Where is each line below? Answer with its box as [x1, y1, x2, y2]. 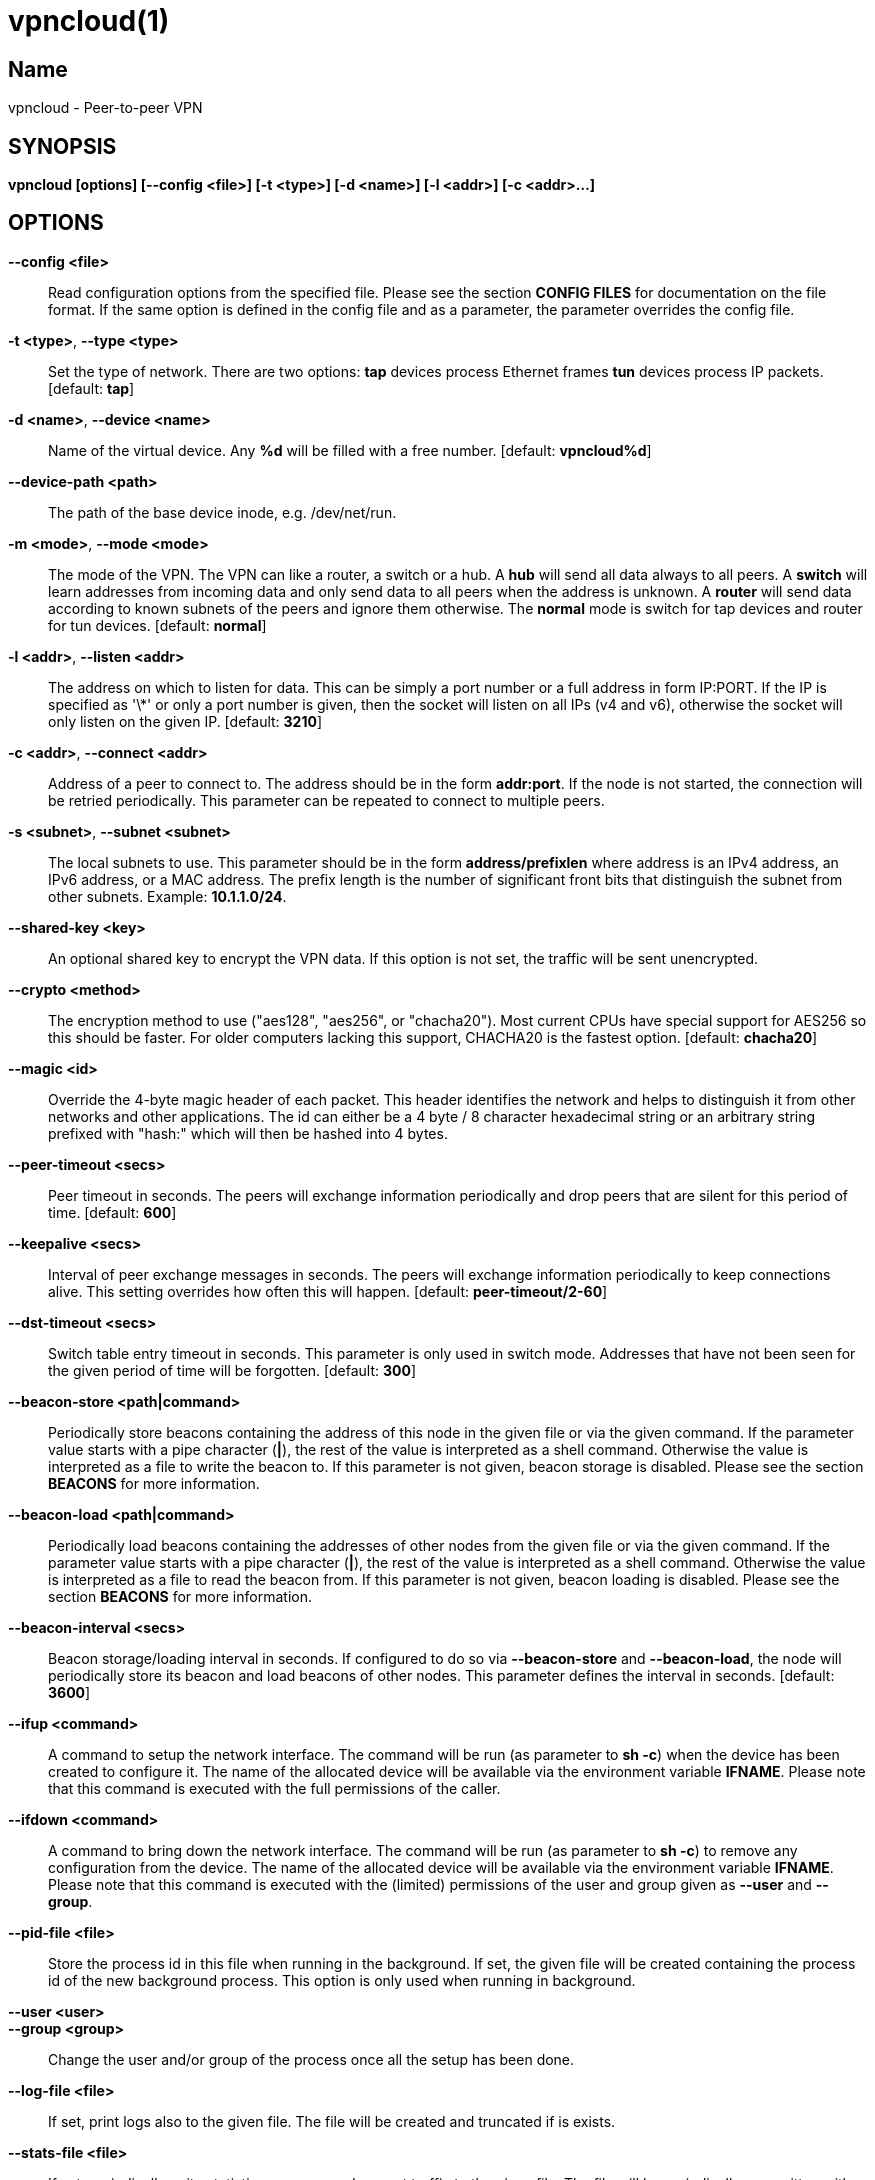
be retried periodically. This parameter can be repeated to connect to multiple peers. [48, 791, 605, 809]
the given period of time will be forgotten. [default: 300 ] [48, 1361, 416, 1379]
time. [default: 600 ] [48, 1203, 177, 1221]
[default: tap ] [48, 379, 135, 397]
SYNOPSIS [8, 133, 117, 159]
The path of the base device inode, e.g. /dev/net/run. [48, 503, 397, 521]
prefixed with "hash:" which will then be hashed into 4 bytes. [48, 1124, 448, 1142]
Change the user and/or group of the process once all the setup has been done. [48, 2050, 575, 2068]
